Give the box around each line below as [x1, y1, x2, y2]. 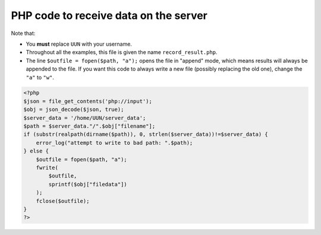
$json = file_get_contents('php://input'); [23, 98, 153, 104]
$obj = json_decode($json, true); [23, 106, 124, 113]
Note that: [11, 30, 36, 37]
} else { [23, 148, 49, 154]
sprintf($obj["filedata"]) [48, 181, 127, 188]
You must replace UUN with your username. [26, 40, 132, 47]
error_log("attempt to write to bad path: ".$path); [36, 139, 193, 146]
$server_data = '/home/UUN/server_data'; [23, 115, 146, 121]
